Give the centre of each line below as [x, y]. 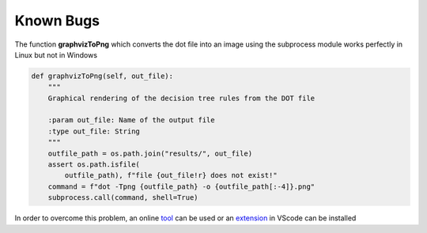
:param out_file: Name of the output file [131, 120]
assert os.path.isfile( [94, 165]
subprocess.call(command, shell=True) [123, 198]
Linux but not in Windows [56, 54]
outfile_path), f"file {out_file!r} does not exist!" [171, 175]
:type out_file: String [94, 131]
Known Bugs [57, 21]
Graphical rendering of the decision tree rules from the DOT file [181, 98]
